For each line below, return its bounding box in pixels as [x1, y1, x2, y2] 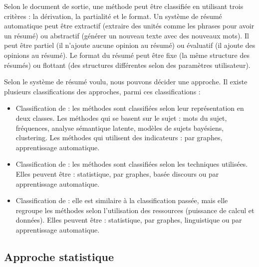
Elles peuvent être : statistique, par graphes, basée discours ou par [15, 168, 219, 179]
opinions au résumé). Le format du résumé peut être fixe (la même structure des [4, 49, 250, 60]
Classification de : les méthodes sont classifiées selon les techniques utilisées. [15, 159, 248, 169]
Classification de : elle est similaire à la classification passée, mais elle [15, 195, 228, 206]
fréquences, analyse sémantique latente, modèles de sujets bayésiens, [15, 122, 224, 133]
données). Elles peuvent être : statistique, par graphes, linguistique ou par [15, 215, 242, 225]
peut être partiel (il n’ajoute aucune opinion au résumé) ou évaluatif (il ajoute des [4, 40, 256, 50]
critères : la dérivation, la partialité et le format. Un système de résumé [4, 10, 222, 21]
